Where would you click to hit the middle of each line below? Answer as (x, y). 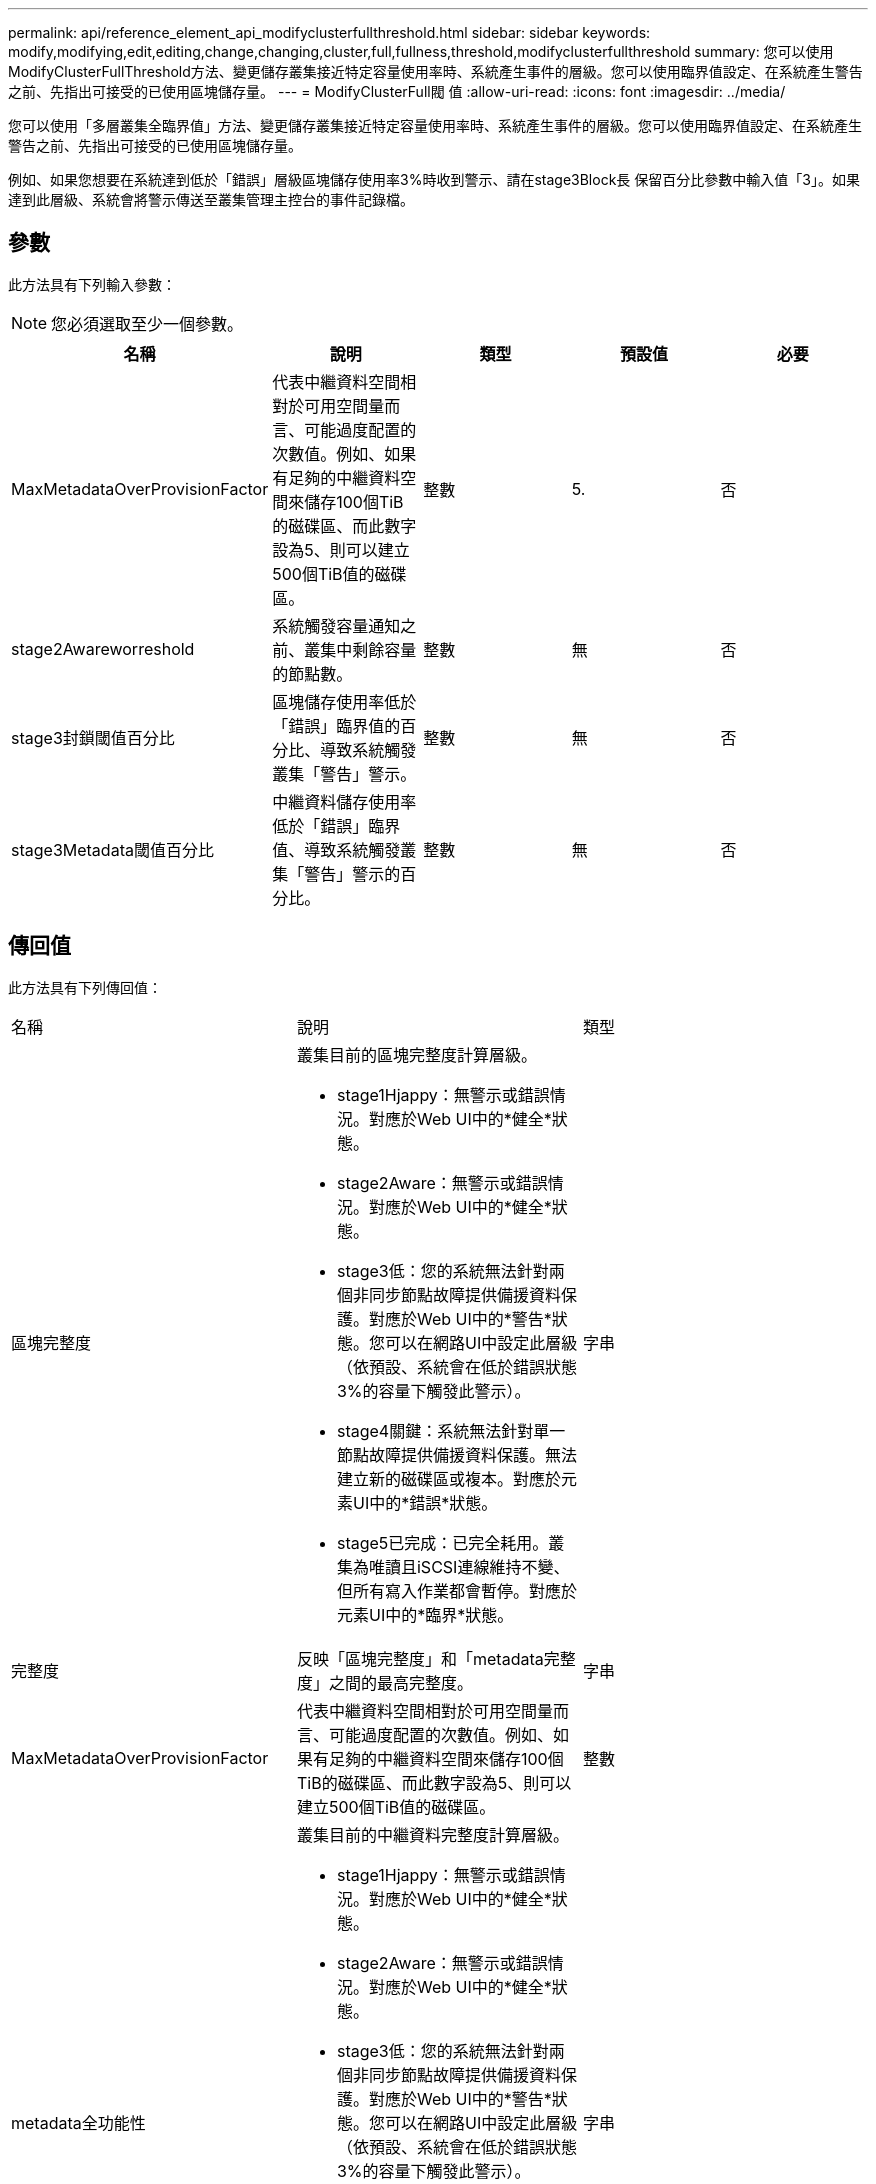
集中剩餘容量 (368, 649)
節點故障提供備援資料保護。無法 (456, 1454)
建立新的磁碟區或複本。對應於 (448, 1478)
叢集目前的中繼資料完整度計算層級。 (432, 1834)
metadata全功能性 (78, 2122)
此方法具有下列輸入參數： (92, 284)
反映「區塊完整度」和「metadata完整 (436, 1658)
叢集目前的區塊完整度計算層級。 (416, 1054)
